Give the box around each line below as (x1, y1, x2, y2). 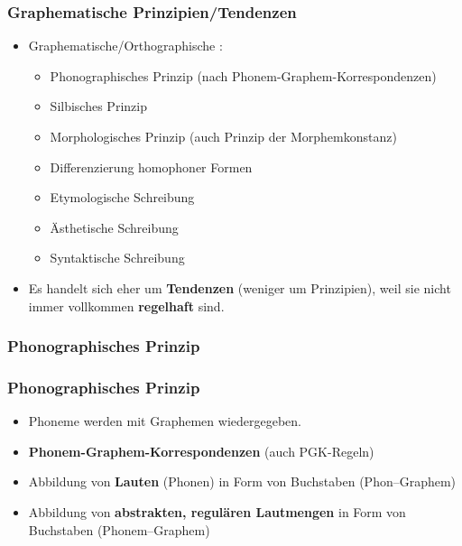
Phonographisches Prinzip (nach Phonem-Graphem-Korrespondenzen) (50, 66, 437, 85)
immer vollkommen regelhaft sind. (28, 296, 225, 315)
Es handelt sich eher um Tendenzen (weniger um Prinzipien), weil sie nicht (28, 278, 451, 297)
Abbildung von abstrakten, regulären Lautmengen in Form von (28, 503, 406, 521)
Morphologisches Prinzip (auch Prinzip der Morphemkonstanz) (50, 127, 397, 145)
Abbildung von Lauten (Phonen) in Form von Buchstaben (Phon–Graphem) (28, 472, 457, 491)
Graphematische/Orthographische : (28, 36, 223, 55)
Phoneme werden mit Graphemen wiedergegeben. (28, 412, 301, 430)
